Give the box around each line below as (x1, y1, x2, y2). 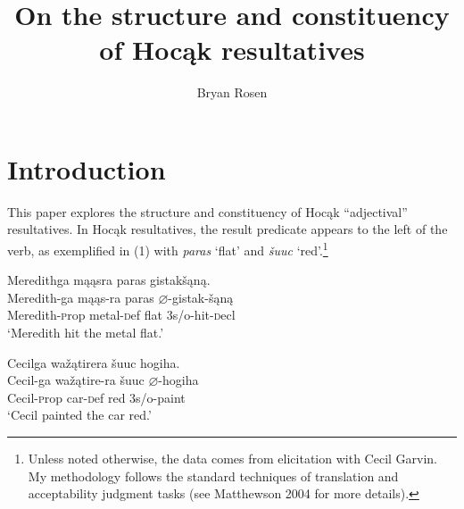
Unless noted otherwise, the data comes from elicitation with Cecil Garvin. (28, 449, 438, 468)
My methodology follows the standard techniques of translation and (28, 466, 399, 485)
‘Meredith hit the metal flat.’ (7, 323, 164, 342)
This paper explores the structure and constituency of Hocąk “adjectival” (7, 202, 408, 221)
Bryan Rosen (196, 83, 268, 102)
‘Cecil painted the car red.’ (7, 405, 152, 424)
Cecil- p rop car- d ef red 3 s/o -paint (7, 388, 186, 406)
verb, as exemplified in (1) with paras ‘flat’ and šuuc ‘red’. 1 (7, 238, 328, 259)
